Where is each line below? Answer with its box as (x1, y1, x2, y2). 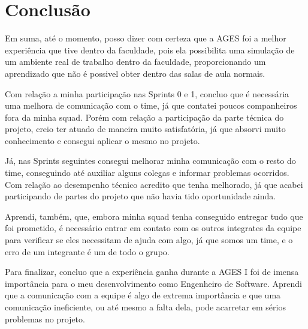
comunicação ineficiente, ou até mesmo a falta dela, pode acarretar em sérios (5, 301, 286, 313)
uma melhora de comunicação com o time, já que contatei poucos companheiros (5, 99, 297, 112)
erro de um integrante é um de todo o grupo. (5, 245, 170, 258)
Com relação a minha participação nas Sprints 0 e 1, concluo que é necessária (5, 87, 289, 100)
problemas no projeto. (5, 312, 85, 325)
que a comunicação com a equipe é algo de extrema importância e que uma (5, 289, 281, 301)
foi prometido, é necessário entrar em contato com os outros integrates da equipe (5, 222, 301, 234)
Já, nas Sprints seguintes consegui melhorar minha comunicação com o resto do (5, 154, 296, 167)
